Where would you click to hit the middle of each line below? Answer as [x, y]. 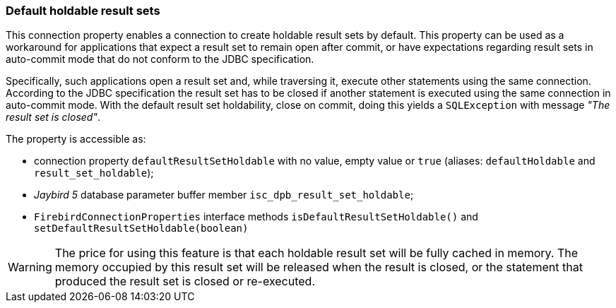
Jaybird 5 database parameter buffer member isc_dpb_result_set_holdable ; [224, 195]
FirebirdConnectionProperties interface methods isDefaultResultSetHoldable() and [256, 217]
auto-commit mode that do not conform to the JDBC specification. [160, 59]
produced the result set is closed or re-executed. [185, 282]
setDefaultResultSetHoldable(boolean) [141, 229]
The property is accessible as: [76, 139]
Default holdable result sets [83, 11]
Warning [30, 267]
